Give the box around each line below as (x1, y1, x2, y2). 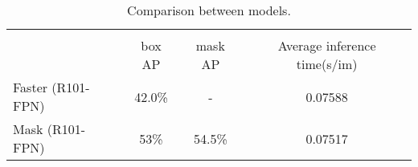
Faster (13, 78, 48, 96)
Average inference (277, 36, 376, 55)
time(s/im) (296, 55, 358, 73)
